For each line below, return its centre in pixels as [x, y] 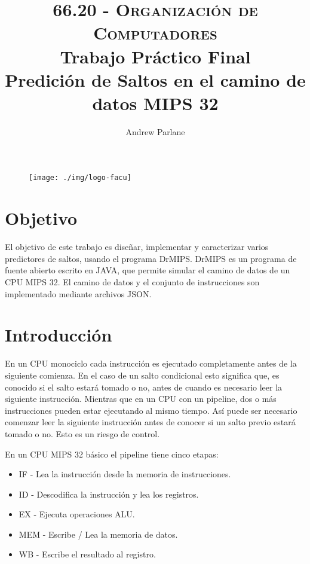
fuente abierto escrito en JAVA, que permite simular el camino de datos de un [148, 270]
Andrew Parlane [155, 131]
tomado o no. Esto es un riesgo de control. [82, 433]
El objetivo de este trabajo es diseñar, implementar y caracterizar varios [137, 247]
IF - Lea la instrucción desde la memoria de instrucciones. [125, 474]
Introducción [59, 335]
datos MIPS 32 [155, 103]
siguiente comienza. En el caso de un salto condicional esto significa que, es [142, 375]
